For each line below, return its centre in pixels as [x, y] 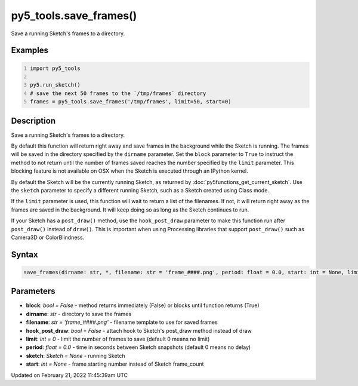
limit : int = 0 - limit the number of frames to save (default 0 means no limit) [118, 339]
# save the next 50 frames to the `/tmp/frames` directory [118, 93]
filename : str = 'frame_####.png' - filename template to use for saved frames [122, 322]
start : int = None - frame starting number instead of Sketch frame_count [115, 364]
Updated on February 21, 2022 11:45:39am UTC [70, 375]
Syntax [24, 254]
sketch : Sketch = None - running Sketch [75, 356]
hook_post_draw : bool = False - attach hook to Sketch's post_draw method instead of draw [139, 330]
